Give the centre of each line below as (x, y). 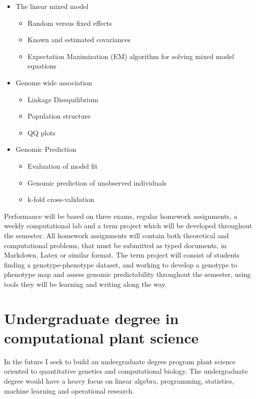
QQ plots (41, 132)
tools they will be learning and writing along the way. (86, 284)
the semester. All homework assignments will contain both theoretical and (117, 235)
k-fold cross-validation (61, 199)
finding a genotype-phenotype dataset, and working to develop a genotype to (121, 264)
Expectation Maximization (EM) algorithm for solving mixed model (131, 56)
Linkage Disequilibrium (63, 99)
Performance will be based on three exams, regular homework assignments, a (121, 216)
